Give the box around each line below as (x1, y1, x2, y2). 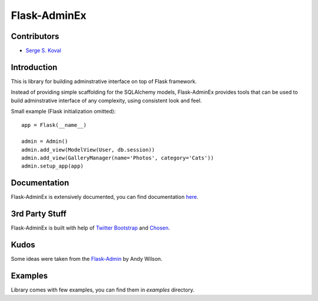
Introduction (11, 62, 58, 72)
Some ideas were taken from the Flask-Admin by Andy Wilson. (11, 256, 163, 263)
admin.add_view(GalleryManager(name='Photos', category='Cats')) (21, 155, 214, 162)
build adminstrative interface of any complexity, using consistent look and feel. (11, 97, 202, 104)
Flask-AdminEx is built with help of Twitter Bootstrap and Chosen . (11, 224, 170, 231)
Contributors (11, 31, 59, 41)
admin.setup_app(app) (21, 163, 84, 169)
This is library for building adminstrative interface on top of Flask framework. (11, 77, 197, 85)
